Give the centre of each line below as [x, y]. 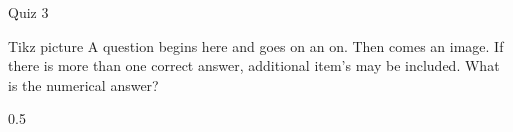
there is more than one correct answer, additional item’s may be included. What [254, 65]
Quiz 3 [28, 12]
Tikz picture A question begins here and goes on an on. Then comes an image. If [256, 45]
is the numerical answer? [83, 84]
